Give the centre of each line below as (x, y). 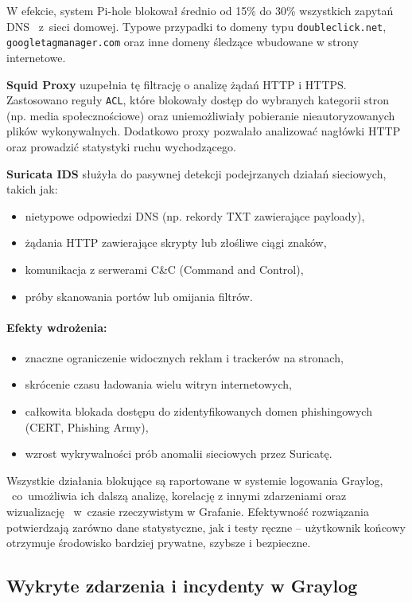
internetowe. (36, 57)
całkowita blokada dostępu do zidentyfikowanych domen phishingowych (198, 411)
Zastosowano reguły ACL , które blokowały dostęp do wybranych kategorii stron (198, 100)
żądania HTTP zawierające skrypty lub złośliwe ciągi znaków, (176, 242)
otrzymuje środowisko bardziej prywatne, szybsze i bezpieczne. (159, 543)
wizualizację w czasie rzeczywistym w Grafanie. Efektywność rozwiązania (188, 512)
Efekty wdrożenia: (57, 327)
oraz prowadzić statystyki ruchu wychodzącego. (121, 146)
